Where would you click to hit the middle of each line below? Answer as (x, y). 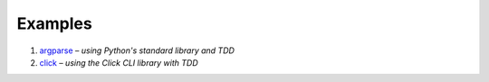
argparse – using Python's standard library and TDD (137, 50)
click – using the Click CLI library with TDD (119, 62)
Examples (54, 23)
